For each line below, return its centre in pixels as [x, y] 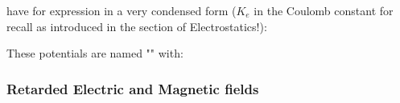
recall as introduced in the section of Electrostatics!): [137, 26]
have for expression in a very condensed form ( [122, 10]
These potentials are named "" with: [95, 53]
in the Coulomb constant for [324, 10]
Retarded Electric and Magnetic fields [133, 88]
